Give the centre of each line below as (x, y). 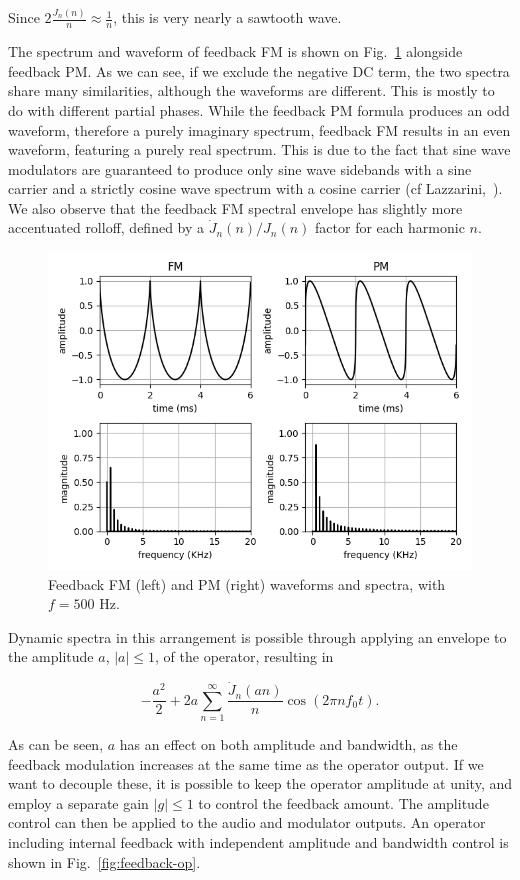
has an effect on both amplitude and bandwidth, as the (288, 744)
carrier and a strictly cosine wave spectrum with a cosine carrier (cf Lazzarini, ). (255, 188)
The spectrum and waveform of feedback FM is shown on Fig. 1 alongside (235, 51)
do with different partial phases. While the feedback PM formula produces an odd (259, 109)
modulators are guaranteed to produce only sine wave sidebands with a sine (240, 168)
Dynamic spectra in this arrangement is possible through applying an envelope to (257, 636)
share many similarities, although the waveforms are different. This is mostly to (251, 90)
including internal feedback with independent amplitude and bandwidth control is (258, 842)
